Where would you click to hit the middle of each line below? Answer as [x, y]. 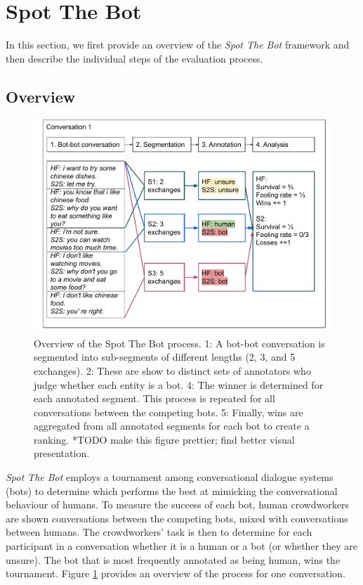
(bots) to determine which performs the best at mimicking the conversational [172, 490]
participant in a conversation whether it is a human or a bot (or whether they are [181, 546]
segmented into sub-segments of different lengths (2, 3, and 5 [165, 357]
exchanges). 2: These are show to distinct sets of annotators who [172, 370]
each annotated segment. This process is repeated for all [154, 398]
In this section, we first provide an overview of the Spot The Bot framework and [178, 45]
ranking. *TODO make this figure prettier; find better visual [164, 439]
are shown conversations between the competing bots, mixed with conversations [177, 518]
